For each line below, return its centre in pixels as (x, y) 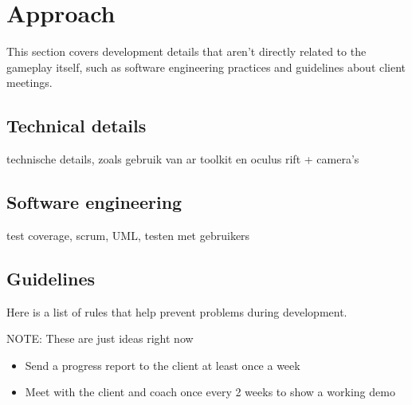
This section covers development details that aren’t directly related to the (186, 51)
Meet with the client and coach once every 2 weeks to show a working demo (210, 392)
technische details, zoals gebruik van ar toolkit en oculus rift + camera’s (183, 159)
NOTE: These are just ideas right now (100, 338)
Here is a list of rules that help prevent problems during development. (177, 311)
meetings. (29, 83)
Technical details (77, 126)
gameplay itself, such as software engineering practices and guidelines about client (206, 67)
